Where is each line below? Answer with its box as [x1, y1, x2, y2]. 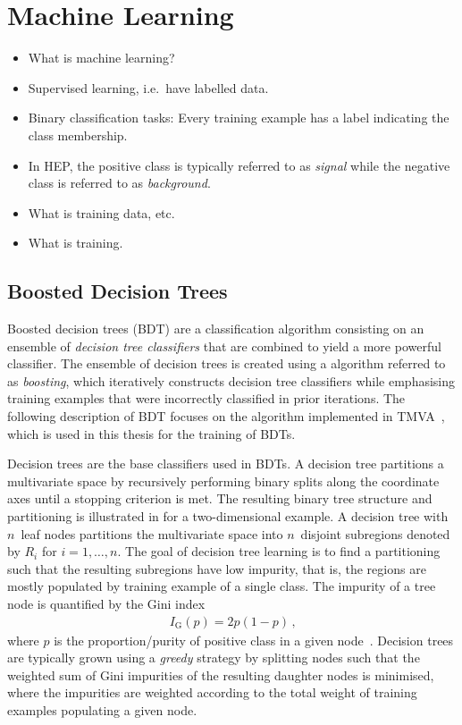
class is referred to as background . [28, 173, 211, 192]
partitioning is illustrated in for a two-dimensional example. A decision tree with [7, 507, 449, 526]
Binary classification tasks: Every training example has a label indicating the [28, 108, 449, 127]
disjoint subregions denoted [300, 524, 450, 543]
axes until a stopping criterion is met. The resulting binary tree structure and [7, 489, 433, 508]
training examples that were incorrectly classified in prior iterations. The [7, 389, 406, 408]
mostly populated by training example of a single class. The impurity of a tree [7, 577, 436, 595]
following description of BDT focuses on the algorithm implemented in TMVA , [7, 407, 445, 426]
